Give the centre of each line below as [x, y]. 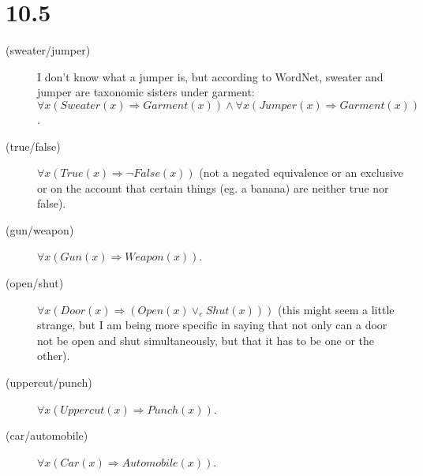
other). [54, 356]
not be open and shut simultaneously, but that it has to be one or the [206, 340]
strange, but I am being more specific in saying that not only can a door [212, 325]
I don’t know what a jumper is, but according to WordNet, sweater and [210, 76]
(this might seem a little [336, 309]
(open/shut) [35, 283]
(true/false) [33, 146]
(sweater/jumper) [48, 50]
